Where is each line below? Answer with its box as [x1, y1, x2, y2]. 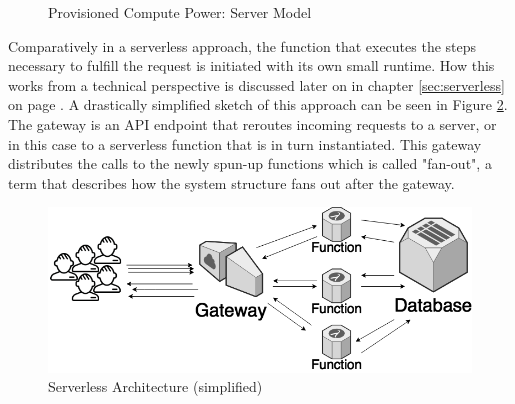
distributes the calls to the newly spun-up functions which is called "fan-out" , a [8, 153, 492, 174]
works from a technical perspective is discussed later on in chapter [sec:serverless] [8, 74, 505, 95]
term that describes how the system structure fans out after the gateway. [8, 172, 455, 193]
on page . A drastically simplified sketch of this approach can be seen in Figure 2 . [8, 94, 508, 115]
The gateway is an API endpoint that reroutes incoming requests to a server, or [8, 113, 497, 134]
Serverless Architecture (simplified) [48, 376, 263, 397]
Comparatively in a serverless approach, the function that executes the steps [8, 35, 477, 56]
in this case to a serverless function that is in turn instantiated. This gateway [8, 133, 482, 154]
